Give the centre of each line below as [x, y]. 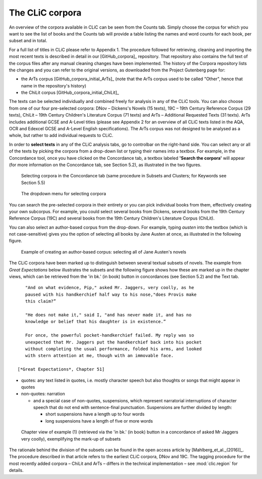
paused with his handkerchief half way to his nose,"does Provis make [111, 294]
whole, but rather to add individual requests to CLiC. [61, 136]
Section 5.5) [33, 183]
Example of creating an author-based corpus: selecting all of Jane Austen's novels [104, 252]
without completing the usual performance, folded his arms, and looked [113, 349]
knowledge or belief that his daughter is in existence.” [95, 322]
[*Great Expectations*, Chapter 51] [61, 369]
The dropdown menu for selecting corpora [64, 194]
